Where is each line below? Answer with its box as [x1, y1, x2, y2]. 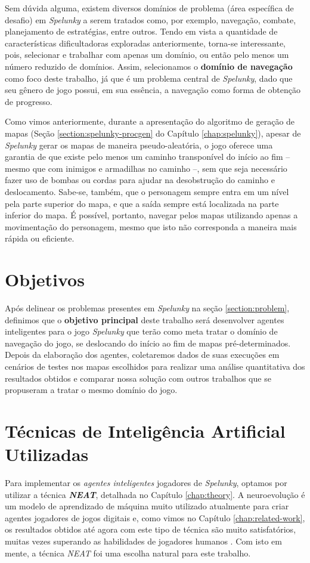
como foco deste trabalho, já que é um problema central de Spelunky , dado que [5, 72, 293, 84]
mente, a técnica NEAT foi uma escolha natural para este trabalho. [5, 546, 251, 559]
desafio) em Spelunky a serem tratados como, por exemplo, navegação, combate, [5, 13, 296, 26]
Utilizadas [5, 442, 89, 466]
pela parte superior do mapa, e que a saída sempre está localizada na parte [5, 197, 279, 209]
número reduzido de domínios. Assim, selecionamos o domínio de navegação [5, 60, 293, 72]
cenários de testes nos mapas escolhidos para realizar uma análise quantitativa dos [5, 360, 305, 372]
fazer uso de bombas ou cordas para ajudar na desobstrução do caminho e [5, 174, 275, 186]
